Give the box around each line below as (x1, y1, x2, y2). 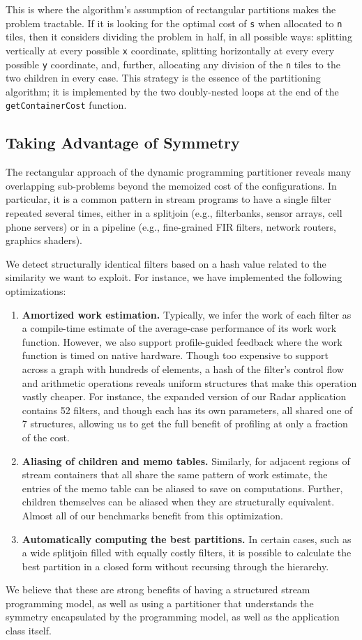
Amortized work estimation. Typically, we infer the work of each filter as (22, 307, 352, 321)
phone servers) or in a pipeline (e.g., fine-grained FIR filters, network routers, (6, 219, 336, 234)
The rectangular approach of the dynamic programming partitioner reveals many (6, 165, 352, 179)
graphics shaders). (6, 233, 82, 247)
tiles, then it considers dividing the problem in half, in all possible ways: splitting (6, 29, 352, 44)
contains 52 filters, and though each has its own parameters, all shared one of (22, 402, 353, 417)
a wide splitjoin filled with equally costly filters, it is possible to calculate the (22, 545, 352, 560)
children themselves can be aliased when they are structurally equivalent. (22, 494, 335, 509)
